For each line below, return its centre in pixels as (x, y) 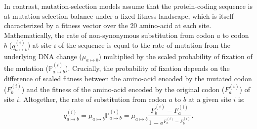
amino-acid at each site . (175, 25)
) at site (39, 45)
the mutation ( (26, 68)
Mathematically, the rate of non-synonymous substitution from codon (109, 35)
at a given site (210, 99)
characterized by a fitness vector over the (66, 25)
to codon (236, 35)
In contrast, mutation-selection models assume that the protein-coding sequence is (128, 6)
